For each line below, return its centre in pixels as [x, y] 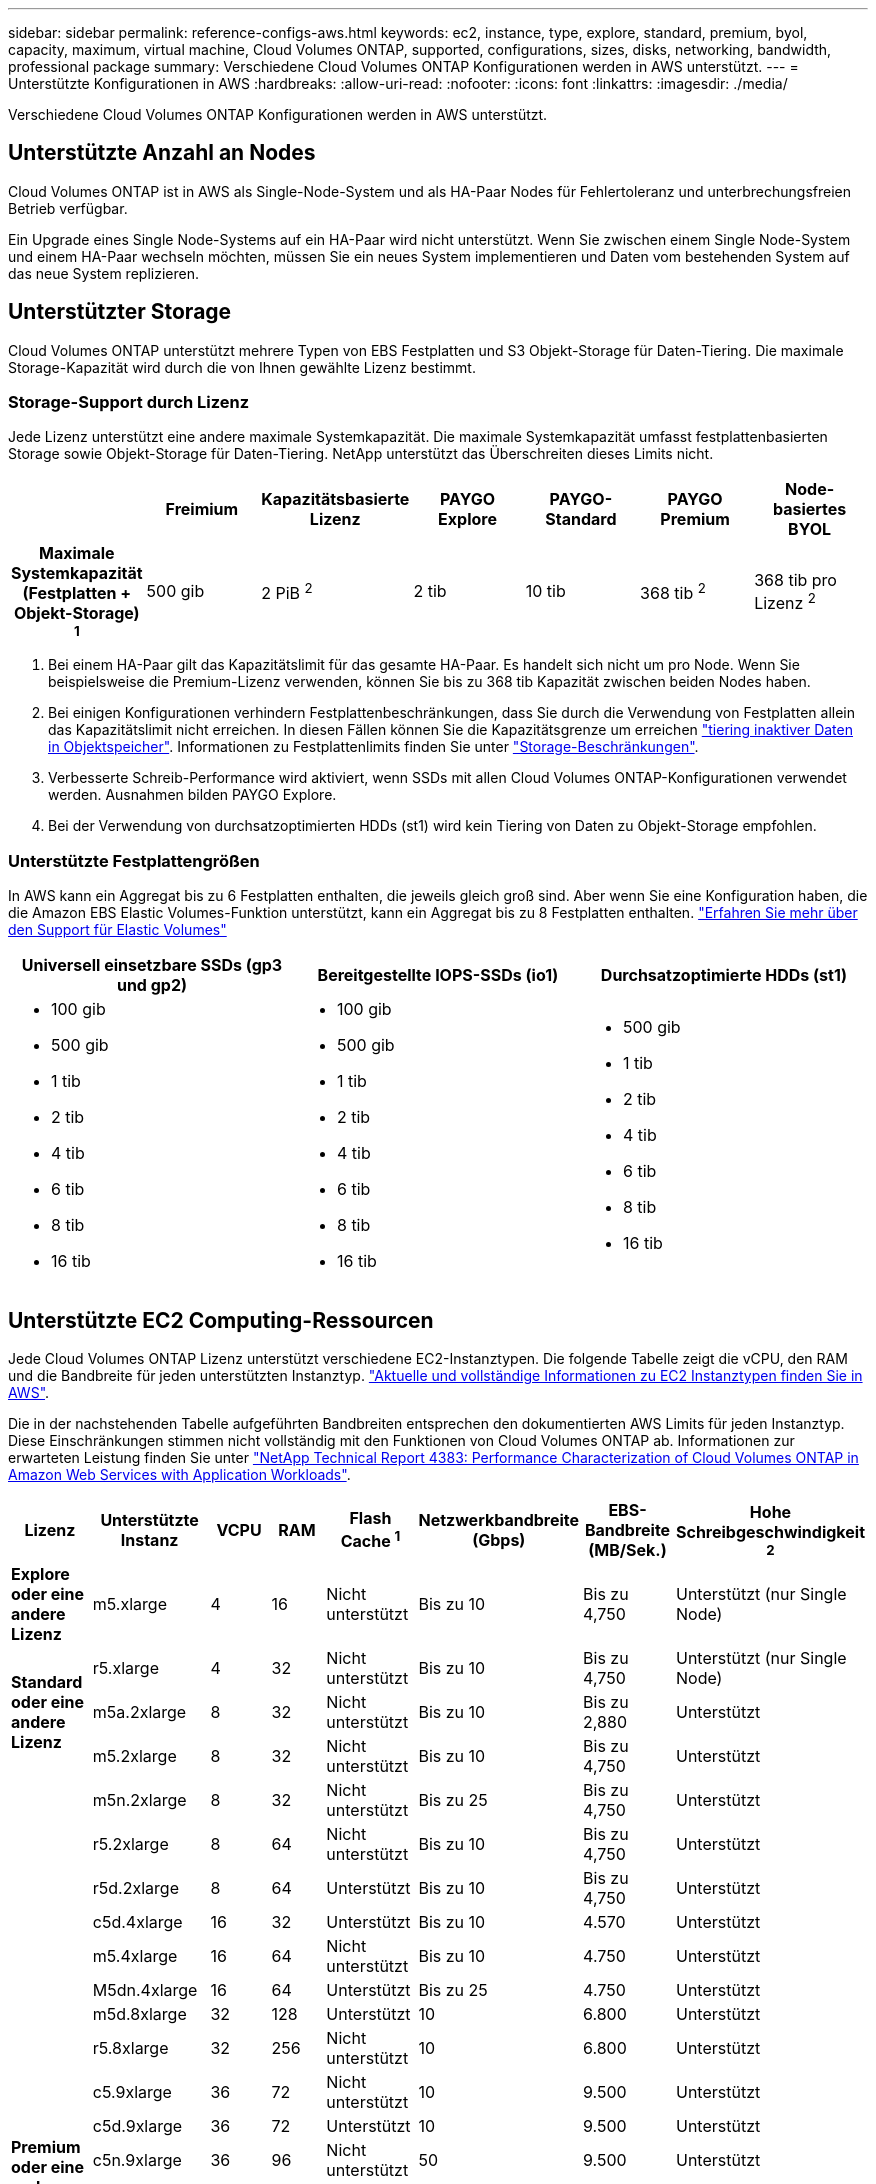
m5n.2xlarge [139, 1800]
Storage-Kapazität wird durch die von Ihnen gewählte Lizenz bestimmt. [242, 367]
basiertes [809, 509]
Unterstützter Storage [120, 312]
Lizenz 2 [785, 601]
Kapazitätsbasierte [335, 499]
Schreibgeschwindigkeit [770, 1532]
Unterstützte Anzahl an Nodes [162, 153]
